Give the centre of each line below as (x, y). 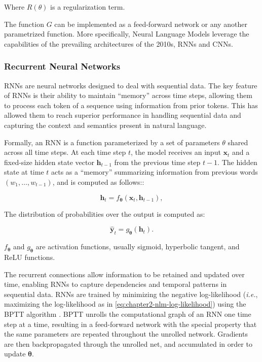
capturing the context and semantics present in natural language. (105, 125)
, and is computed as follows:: (98, 182)
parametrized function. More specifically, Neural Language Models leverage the (127, 34)
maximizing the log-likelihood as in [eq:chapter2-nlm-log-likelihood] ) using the (125, 304)
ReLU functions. (30, 257)
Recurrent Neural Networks (62, 66)
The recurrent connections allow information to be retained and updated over (124, 274)
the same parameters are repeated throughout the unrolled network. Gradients (126, 334)
